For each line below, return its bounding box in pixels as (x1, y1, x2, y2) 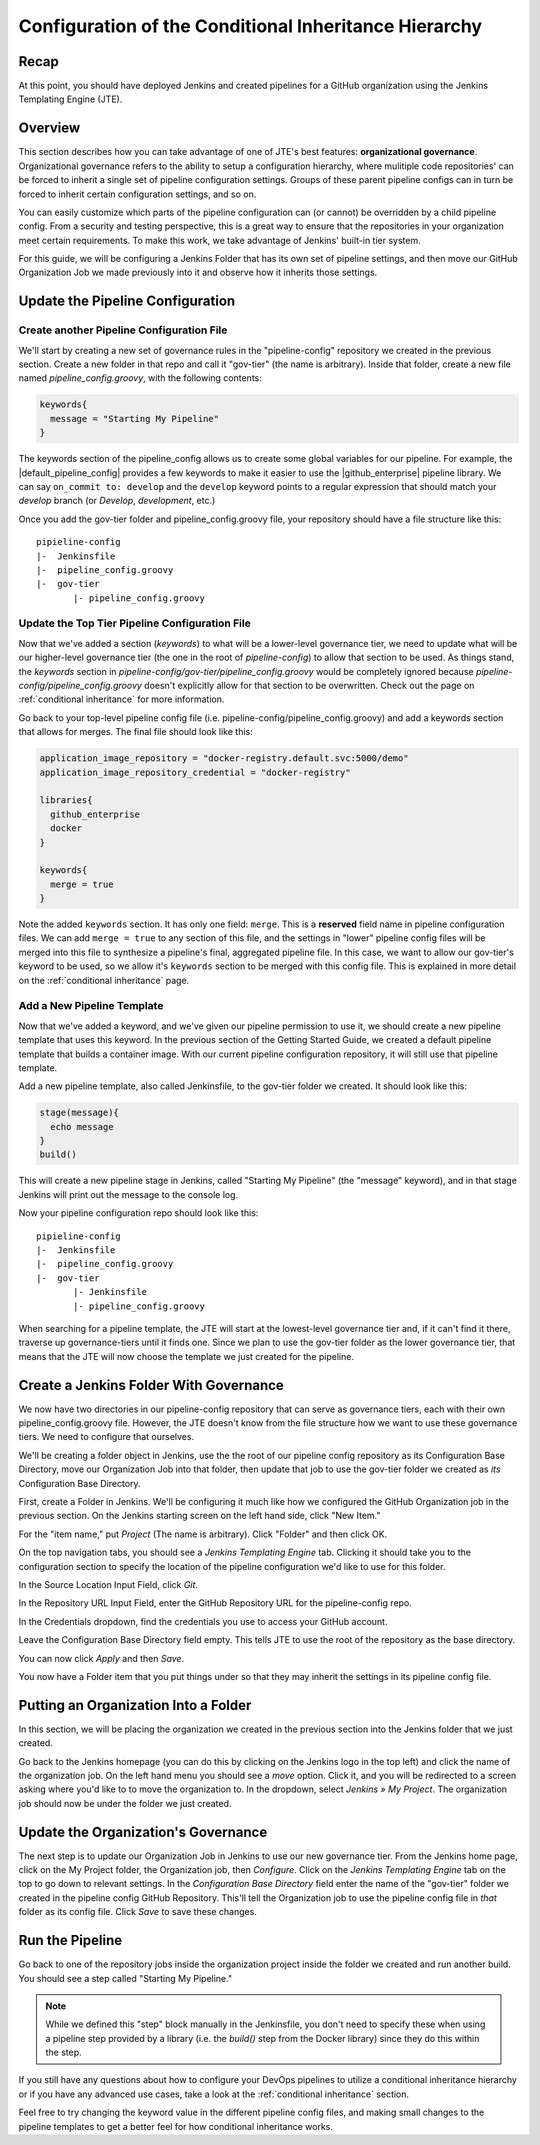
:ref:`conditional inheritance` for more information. (18, 693, 225, 705)
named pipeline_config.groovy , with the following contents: (18, 372, 262, 384)
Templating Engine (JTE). (18, 93, 123, 105)
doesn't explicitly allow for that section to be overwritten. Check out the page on (143, 680, 475, 691)
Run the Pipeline (18, 1932, 123, 1949)
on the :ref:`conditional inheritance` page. (18, 974, 190, 986)
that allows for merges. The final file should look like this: (18, 726, 254, 738)
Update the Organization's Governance (18, 1823, 268, 1840)
